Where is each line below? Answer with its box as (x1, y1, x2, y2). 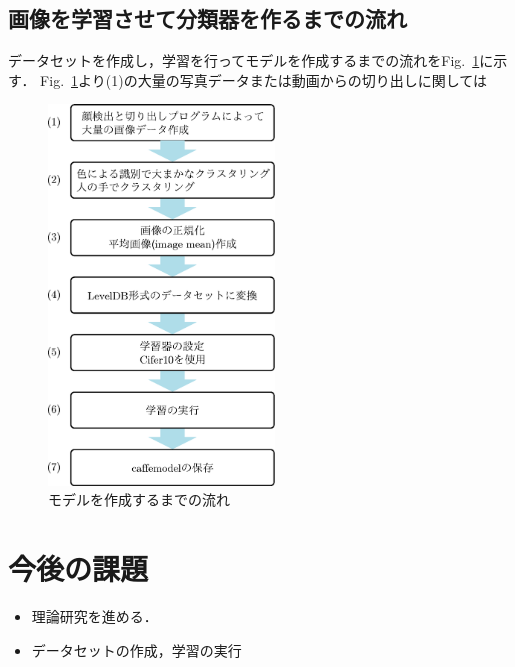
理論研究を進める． (31, 605, 158, 626)
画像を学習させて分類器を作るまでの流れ (8, 3, 407, 34)
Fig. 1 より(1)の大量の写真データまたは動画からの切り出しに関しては (40, 69, 487, 90)
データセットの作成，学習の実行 (31, 639, 242, 660)
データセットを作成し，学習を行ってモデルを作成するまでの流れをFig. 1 (8, 50, 480, 71)
